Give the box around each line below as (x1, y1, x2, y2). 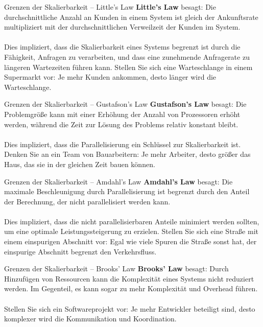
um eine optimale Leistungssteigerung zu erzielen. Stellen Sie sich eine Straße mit (4, 226, 258, 237)
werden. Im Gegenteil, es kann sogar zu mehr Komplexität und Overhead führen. (4, 283, 258, 294)
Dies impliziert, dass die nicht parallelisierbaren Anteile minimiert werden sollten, (4, 216, 259, 226)
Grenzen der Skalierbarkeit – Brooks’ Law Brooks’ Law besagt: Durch (4, 263, 229, 274)
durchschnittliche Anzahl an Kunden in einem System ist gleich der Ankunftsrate (4, 11, 258, 22)
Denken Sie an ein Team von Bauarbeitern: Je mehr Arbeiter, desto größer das (4, 149, 251, 159)
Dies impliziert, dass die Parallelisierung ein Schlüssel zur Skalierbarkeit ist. (4, 138, 241, 149)
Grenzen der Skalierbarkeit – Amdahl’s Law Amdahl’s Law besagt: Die (4, 176, 233, 186)
